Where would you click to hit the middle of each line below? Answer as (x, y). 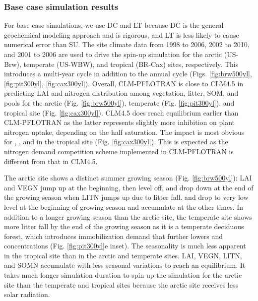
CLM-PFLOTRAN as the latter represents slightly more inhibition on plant (120, 122)
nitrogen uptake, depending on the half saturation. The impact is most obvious (124, 132)
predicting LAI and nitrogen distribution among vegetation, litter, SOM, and (121, 93)
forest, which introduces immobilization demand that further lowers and (114, 236)
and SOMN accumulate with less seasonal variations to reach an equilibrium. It (125, 265)
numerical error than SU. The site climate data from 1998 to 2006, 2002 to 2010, (127, 44)
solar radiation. (27, 294)
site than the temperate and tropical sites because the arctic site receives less (121, 284)
